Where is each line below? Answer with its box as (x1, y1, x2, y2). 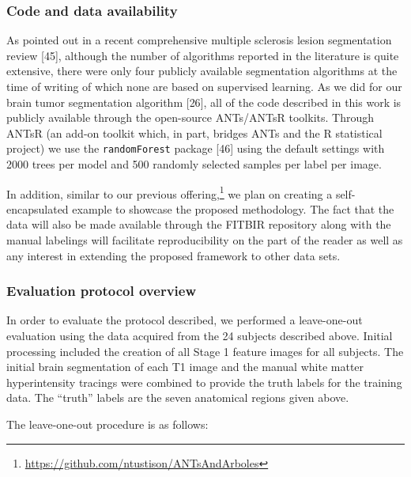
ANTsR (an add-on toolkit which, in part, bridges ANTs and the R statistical (6, 124, 383, 141)
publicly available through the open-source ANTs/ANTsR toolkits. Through (6, 109, 374, 126)
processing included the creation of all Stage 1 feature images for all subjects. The (6, 343, 404, 359)
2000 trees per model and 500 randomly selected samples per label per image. (6, 156, 382, 172)
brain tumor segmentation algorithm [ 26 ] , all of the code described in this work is (6, 93, 402, 110)
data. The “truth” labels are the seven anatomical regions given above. (6, 389, 349, 406)
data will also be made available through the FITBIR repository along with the (6, 216, 391, 233)
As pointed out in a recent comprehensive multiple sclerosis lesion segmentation (6, 32, 392, 48)
